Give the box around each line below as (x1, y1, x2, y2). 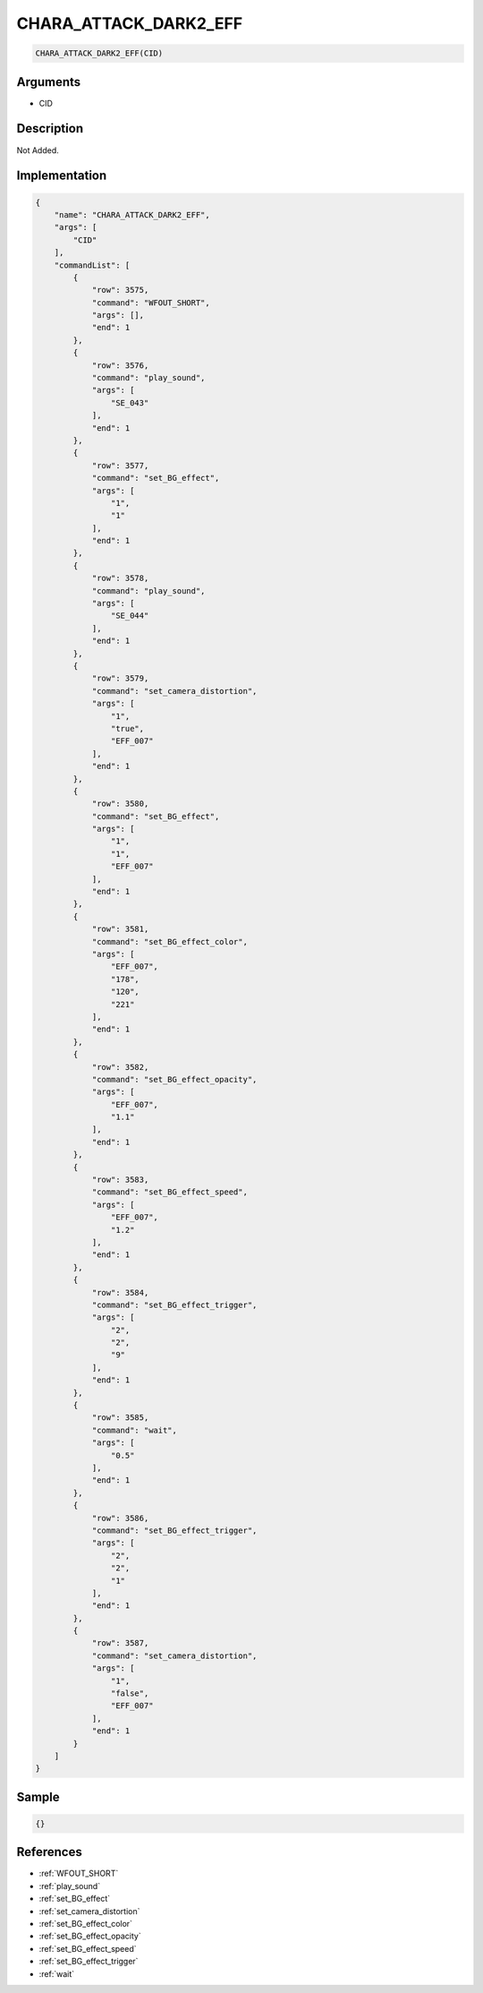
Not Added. (16, 144, 60, 156)
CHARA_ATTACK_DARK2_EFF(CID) (35, 48, 164, 58)
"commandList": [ (54, 260, 131, 270)
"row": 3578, (91, 573, 149, 584)
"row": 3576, (91, 360, 149, 371)
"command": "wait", (91, 1424, 178, 1435)
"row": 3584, (91, 1287, 149, 1297)
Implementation (16, 168, 107, 184)
